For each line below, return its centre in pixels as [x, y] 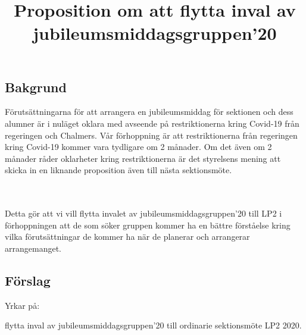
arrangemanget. [33, 248]
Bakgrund [36, 87]
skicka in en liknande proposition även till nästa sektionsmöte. [118, 170]
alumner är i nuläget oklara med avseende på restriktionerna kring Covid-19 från [152, 123]
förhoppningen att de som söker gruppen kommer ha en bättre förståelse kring [148, 225]
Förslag [28, 280]
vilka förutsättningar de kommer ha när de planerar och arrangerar [127, 237]
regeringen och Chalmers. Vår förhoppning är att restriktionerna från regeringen [151, 135]
